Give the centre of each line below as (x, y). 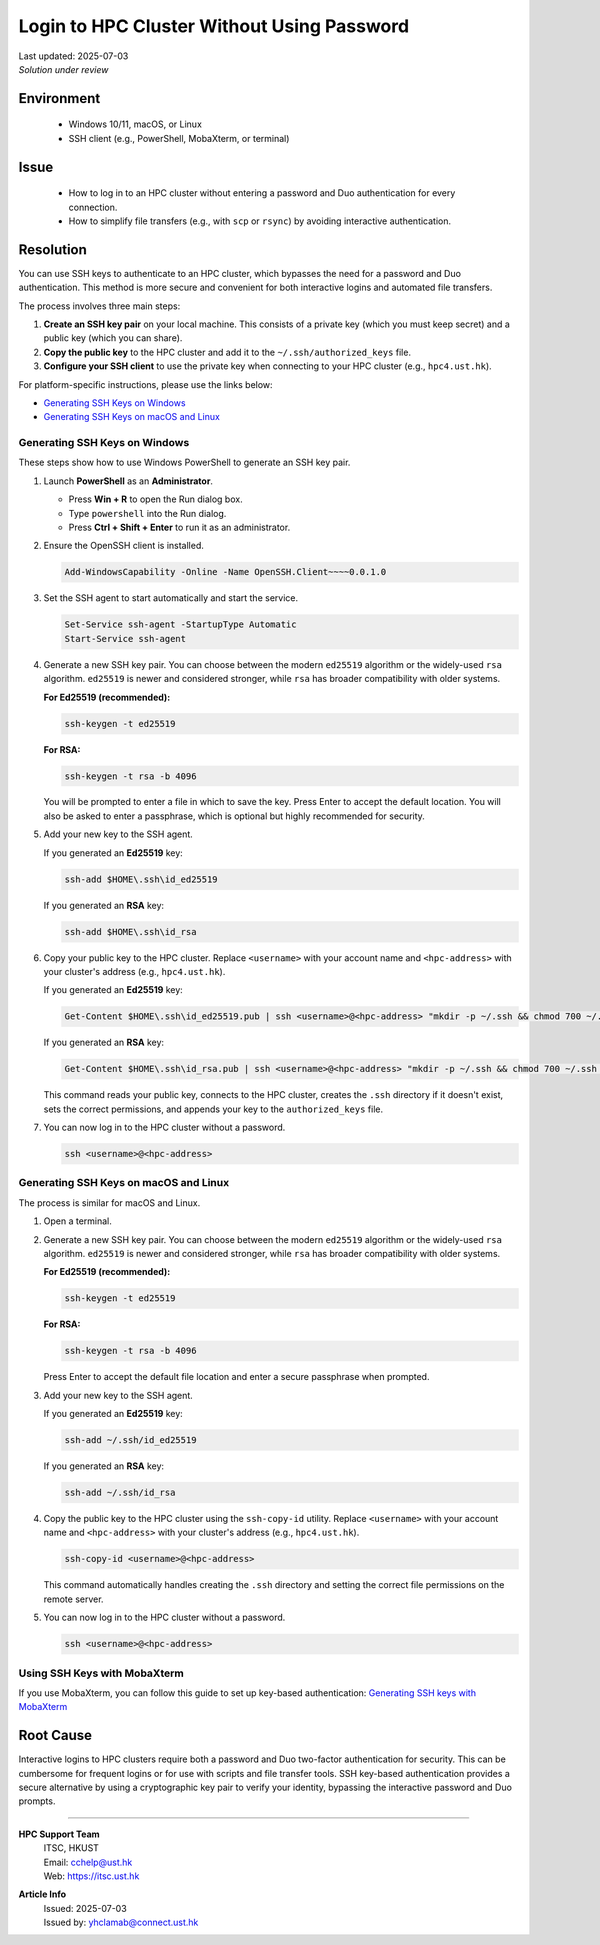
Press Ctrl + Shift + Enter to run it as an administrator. (179, 527)
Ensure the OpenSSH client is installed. (124, 546)
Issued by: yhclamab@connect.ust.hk (121, 1922)
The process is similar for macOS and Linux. (109, 1202)
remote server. (73, 1599)
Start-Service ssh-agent (125, 638)
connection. (93, 207)
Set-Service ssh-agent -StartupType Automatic (180, 624)
